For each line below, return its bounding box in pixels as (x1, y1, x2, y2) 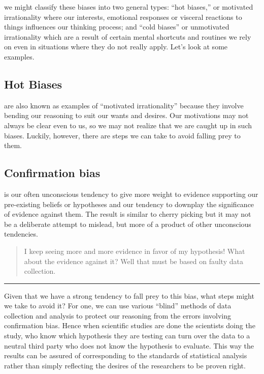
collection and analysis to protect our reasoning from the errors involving (4, 310, 232, 321)
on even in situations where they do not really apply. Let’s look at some (4, 41, 228, 52)
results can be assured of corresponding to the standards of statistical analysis (4, 350, 247, 361)
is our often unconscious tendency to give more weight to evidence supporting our (4, 188, 258, 199)
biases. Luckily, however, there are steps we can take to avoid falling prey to (4, 130, 241, 140)
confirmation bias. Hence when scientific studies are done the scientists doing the (4, 320, 255, 331)
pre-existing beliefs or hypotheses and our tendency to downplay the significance (4, 198, 254, 209)
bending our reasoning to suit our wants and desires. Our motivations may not (4, 110, 249, 121)
